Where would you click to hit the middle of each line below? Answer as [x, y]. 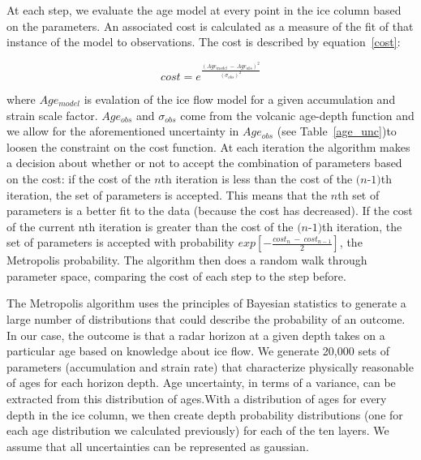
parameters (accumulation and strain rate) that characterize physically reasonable [210, 366]
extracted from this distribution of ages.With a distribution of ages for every [197, 399]
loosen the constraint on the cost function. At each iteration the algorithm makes [208, 146]
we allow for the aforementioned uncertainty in [123, 131]
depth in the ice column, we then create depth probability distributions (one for [205, 414]
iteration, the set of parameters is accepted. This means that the [167, 194]
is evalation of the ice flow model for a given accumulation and [240, 99]
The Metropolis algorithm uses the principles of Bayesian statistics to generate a [206, 303]
